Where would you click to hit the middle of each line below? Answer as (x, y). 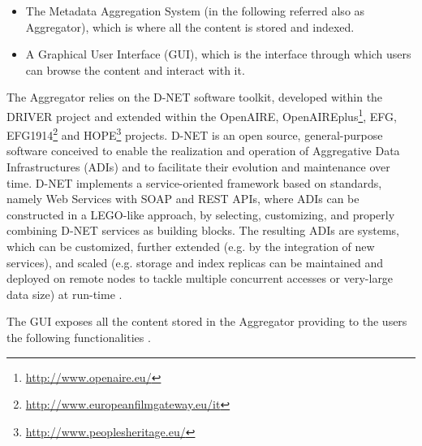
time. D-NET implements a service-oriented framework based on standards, (194, 182)
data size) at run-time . (65, 294)
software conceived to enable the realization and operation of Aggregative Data (203, 151)
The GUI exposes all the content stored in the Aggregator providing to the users (207, 321)
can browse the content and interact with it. (135, 69)
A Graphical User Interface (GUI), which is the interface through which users (218, 54)
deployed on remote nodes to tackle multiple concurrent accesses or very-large (200, 278)
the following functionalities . (79, 337)
